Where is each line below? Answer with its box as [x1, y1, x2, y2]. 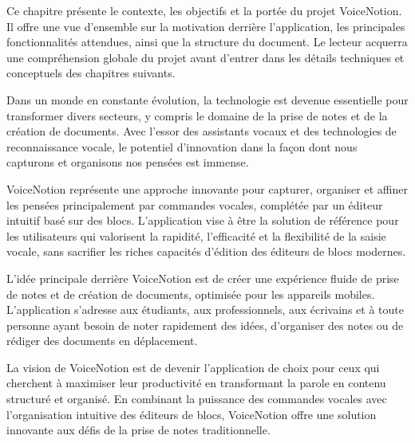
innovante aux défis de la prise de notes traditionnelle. [6, 421, 271, 438]
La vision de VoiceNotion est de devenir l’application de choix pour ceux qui [6, 359, 380, 375]
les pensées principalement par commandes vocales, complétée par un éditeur [6, 196, 383, 213]
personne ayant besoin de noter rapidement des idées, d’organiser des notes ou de [6, 316, 404, 333]
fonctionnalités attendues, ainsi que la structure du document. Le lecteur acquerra [6, 33, 408, 50]
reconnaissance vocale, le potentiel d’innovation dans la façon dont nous [6, 138, 358, 155]
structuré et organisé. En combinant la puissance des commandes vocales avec [6, 390, 387, 407]
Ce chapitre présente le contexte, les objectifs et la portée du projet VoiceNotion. [6, 2, 402, 18]
